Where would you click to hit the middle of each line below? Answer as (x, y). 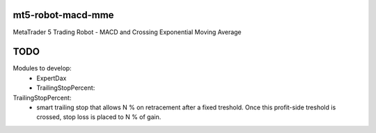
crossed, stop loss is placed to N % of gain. (99, 117)
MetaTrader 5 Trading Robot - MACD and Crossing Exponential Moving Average (127, 32)
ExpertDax (52, 78)
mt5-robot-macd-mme (63, 15)
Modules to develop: (42, 68)
